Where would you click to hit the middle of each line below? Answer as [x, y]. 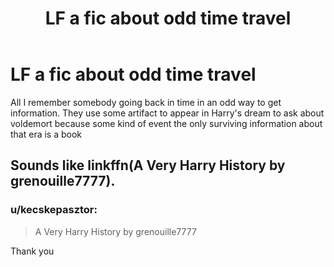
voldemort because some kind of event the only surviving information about [166, 123]
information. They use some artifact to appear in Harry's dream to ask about [167, 113]
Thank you [32, 251]
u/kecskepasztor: [54, 210]
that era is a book [46, 134]
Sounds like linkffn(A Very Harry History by [148, 165]
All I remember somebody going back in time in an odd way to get [146, 102]
